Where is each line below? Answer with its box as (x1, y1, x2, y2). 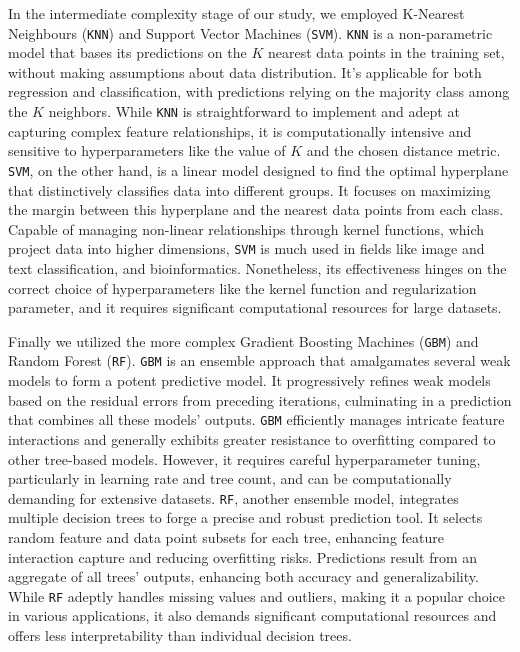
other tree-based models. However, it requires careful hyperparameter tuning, (8, 448, 481, 469)
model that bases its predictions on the (8, 42, 247, 63)
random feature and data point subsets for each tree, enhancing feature (8, 526, 445, 547)
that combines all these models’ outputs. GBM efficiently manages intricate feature (8, 409, 505, 430)
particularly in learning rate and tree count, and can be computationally (8, 468, 452, 489)
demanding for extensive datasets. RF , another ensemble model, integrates (8, 487, 459, 508)
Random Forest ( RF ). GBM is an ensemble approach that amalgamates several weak (8, 350, 511, 371)
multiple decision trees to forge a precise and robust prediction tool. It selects (8, 507, 483, 528)
